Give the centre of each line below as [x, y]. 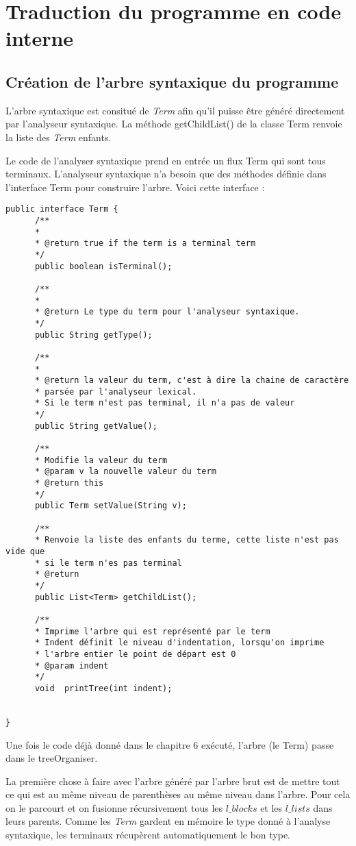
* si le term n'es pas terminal [108, 563]
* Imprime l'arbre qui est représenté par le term [152, 631]
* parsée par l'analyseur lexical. [116, 391]
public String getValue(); [96, 426]
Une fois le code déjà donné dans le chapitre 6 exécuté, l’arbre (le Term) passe [170, 744]
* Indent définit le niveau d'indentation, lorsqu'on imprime [179, 643]
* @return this [69, 483]
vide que [25, 552]
